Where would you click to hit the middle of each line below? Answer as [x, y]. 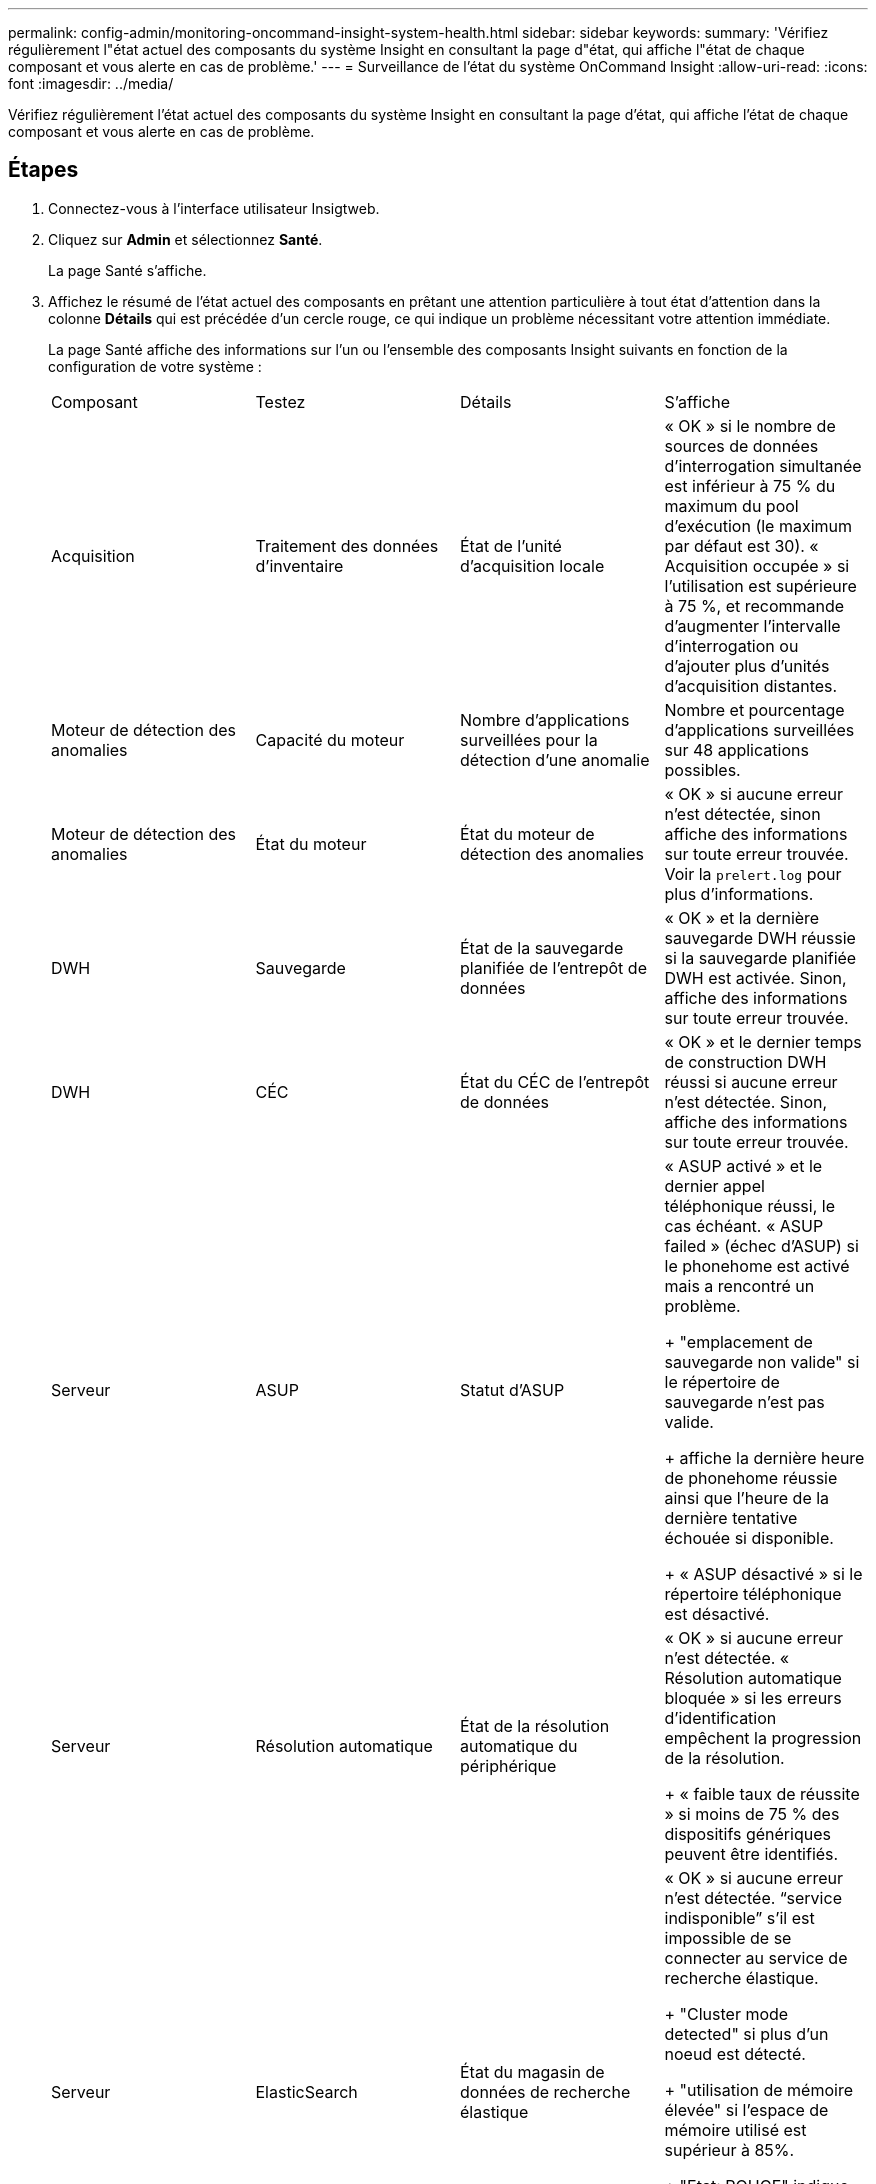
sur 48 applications [736, 749]
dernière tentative [731, 1517]
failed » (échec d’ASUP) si [761, 1245]
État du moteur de [527, 833]
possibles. [702, 769]
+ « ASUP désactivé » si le [763, 1573]
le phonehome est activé [757, 1265]
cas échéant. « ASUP [744, 1225]
